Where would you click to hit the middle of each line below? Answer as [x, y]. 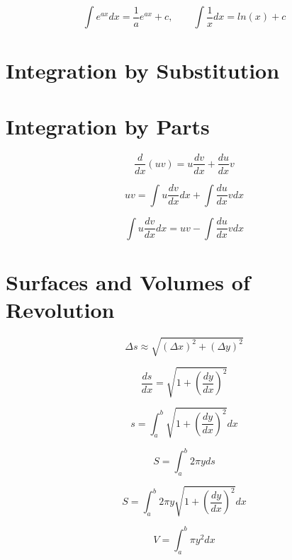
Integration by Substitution [143, 70]
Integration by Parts [108, 126]
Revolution [60, 309]
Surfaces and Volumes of [128, 281]
